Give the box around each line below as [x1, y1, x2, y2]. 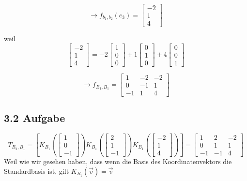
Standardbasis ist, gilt [4, 166, 69, 176]
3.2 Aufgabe [4, 110, 65, 125]
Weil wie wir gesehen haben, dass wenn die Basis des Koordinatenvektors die [4, 156, 232, 166]
